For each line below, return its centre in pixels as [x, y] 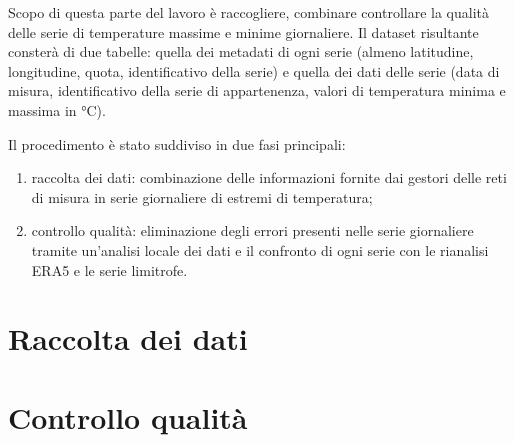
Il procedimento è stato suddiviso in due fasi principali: [177, 143]
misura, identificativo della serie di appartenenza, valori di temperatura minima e [257, 90]
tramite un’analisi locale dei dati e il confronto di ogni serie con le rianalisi [260, 249]
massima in [42, 109]
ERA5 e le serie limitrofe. [109, 269]
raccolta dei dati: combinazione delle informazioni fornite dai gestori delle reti [269, 177]
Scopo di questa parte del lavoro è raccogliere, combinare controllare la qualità [249, 12]
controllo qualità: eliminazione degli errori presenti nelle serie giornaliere [252, 230]
